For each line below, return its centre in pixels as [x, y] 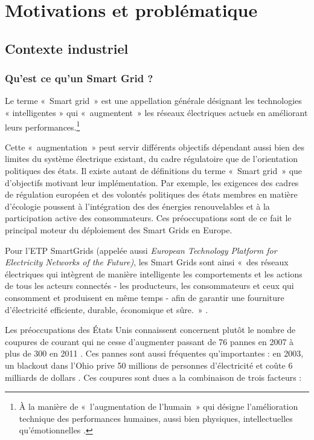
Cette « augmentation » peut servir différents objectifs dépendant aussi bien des [155, 147]
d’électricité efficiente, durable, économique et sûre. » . [107, 309]
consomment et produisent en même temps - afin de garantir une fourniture [145, 297]
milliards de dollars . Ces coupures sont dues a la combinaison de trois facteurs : [153, 377]
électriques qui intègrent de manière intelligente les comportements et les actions [154, 273]
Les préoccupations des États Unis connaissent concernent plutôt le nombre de [150, 330]
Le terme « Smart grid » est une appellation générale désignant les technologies [153, 101]
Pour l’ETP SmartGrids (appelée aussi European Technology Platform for [141, 250]
